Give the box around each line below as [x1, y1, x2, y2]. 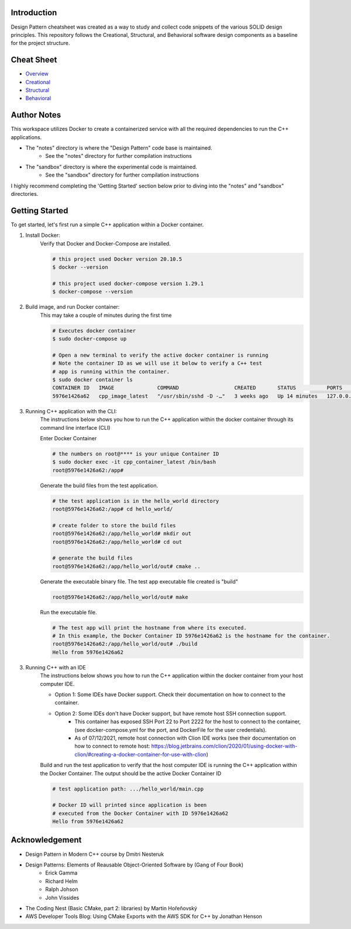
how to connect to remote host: [74, 742, 150, 750]
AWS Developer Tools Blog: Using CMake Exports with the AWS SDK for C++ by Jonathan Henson [25, 913, 263, 920]
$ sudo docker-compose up [52, 336, 127, 342]
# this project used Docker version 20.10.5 [52, 255, 183, 263]
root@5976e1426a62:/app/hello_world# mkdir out [52, 530, 191, 537]
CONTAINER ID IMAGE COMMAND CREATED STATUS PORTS [52, 385, 342, 391]
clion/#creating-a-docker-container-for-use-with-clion [74, 751, 207, 758]
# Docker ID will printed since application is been [52, 802, 207, 809]
